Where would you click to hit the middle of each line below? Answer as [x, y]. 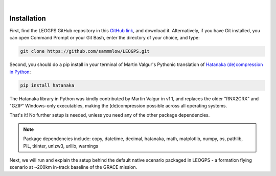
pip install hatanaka [47, 85]
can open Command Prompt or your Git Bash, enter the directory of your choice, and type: [105, 38]
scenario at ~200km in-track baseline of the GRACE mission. [73, 167]
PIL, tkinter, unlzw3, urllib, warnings [61, 146]
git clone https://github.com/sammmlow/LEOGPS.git [85, 51]
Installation [28, 18]
